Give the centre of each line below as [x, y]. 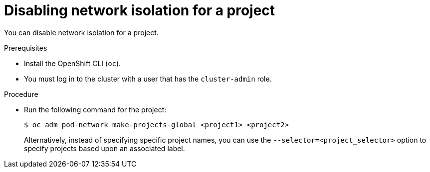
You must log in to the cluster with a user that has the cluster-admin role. [148, 79]
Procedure [21, 94]
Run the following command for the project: [95, 109]
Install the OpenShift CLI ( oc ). [73, 63]
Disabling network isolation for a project [140, 10]
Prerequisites [26, 48]
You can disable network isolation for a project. [81, 32]
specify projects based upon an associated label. [105, 148]
